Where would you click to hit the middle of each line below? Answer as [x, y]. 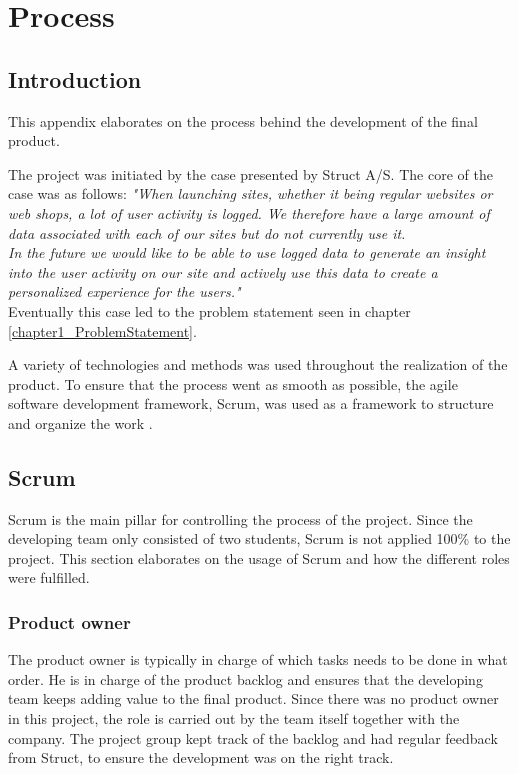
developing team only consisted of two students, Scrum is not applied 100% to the [259, 538]
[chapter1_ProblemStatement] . [102, 330]
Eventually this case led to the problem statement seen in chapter [209, 310]
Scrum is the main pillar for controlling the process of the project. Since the [240, 518]
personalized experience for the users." [124, 291]
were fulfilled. [49, 577]
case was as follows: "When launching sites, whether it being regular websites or [250, 193]
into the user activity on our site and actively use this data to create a [223, 271]
